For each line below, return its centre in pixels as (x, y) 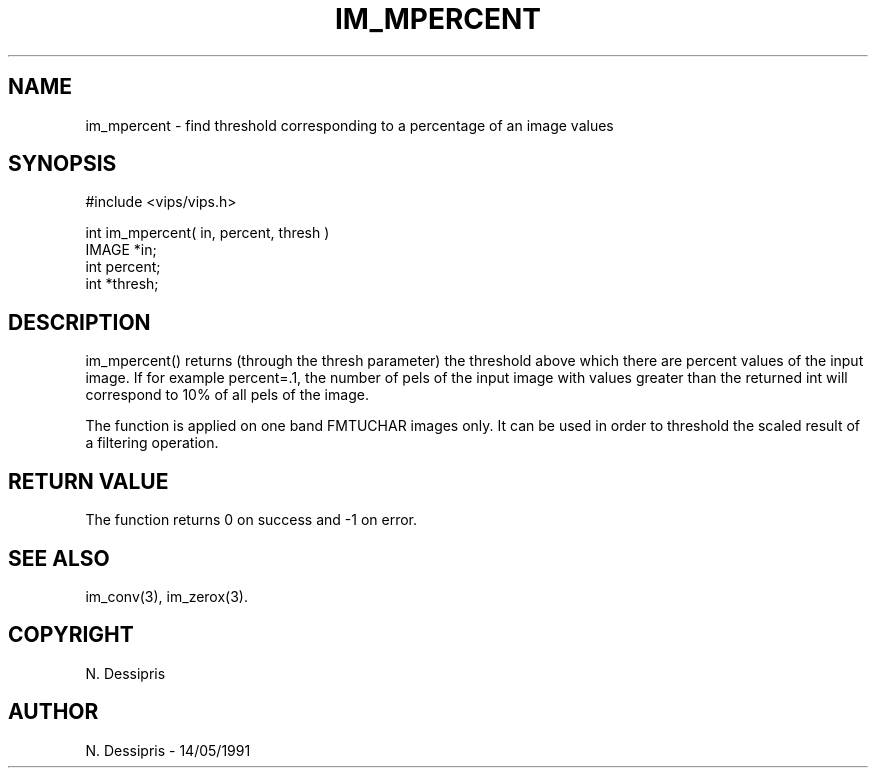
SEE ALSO (59, 558)
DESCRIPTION (79, 322)
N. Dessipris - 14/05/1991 (168, 750)
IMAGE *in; (121, 250)
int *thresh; (122, 284)
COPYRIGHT (71, 635)
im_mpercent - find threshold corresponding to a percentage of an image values (349, 125)
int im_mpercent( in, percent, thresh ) (207, 233)
